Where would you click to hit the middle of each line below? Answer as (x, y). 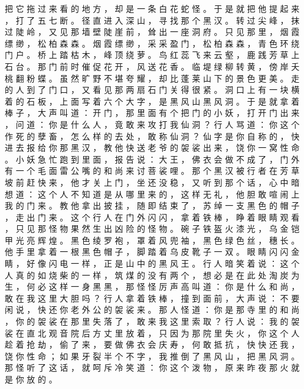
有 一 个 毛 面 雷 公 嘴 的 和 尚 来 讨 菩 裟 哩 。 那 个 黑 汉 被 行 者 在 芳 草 (152, 171)
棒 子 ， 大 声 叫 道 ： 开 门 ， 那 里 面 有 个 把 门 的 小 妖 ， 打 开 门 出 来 (152, 113)
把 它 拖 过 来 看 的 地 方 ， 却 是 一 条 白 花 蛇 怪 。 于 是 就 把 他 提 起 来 (152, 8)
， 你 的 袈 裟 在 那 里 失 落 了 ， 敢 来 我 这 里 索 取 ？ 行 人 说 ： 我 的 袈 (152, 321)
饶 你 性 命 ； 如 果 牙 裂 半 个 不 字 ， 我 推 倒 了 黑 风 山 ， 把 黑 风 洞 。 (152, 356)
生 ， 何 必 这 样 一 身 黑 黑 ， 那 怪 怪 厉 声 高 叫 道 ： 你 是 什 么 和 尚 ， (152, 286)
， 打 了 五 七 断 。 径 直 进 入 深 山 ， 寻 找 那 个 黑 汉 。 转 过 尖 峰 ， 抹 (152, 20)
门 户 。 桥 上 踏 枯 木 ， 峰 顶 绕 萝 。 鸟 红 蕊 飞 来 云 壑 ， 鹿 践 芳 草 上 (152, 55)
